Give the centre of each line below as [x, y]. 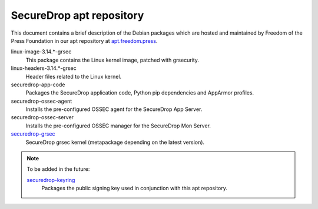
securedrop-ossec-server [42, 117]
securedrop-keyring [51, 180]
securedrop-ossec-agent [42, 101]
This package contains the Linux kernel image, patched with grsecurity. [112, 60]
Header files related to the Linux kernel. [74, 76]
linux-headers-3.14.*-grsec [44, 68]
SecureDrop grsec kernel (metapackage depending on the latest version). [115, 142]
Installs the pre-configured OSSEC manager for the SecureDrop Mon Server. [118, 126]
